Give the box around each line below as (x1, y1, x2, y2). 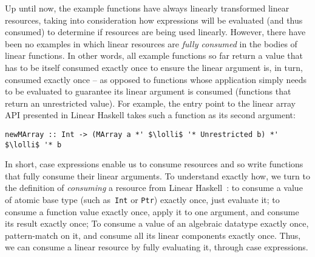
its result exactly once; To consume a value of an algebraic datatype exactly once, (5, 217, 309, 230)
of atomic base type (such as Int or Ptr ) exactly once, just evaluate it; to (5, 193, 280, 206)
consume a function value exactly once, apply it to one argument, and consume (5, 205, 299, 218)
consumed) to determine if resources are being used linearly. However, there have (5, 25, 306, 38)
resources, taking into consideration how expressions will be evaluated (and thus (5, 13, 303, 26)
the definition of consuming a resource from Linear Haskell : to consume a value (5, 181, 303, 194)
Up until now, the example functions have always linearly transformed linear (5, 2, 290, 14)
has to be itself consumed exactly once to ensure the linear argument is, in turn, (5, 61, 303, 73)
